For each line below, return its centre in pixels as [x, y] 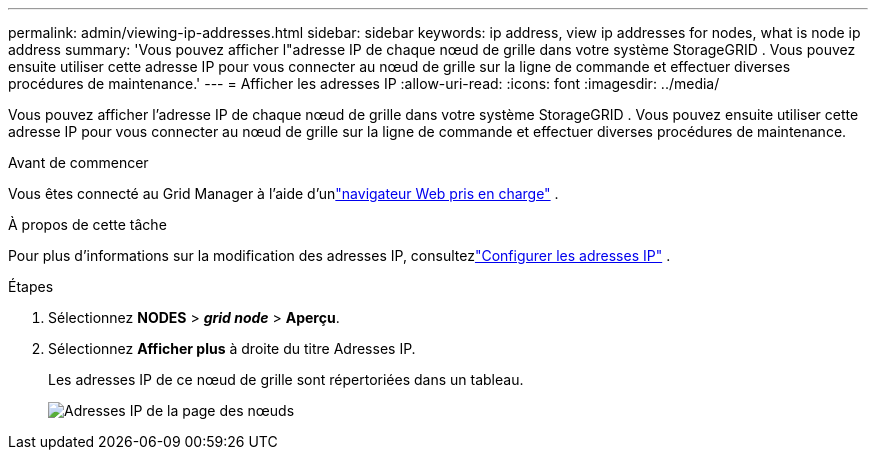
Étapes [31, 286]
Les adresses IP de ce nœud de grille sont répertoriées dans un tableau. [286, 379]
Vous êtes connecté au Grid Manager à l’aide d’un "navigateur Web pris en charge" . [283, 193]
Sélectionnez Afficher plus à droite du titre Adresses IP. [232, 348]
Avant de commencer [78, 162]
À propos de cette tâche [87, 224]
